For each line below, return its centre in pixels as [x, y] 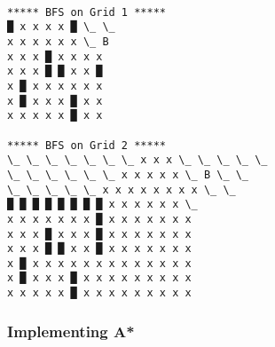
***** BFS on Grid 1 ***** [86, 12]
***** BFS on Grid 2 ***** [86, 145]
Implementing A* [71, 331]
